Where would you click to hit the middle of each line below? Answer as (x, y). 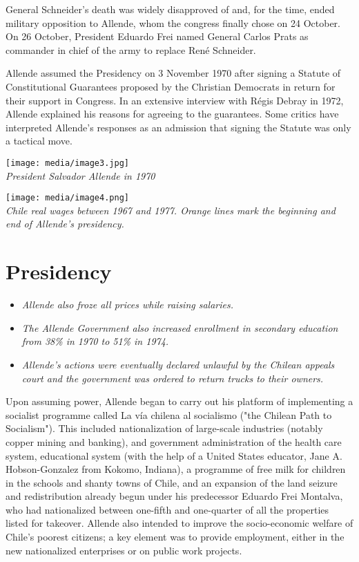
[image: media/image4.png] (67, 198)
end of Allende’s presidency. (65, 224)
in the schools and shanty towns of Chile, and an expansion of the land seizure (172, 482)
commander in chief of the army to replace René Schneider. (131, 49)
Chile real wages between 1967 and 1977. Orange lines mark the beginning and (171, 210)
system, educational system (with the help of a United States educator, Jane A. (174, 455)
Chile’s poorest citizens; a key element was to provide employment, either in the (175, 537)
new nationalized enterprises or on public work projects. (124, 550)
